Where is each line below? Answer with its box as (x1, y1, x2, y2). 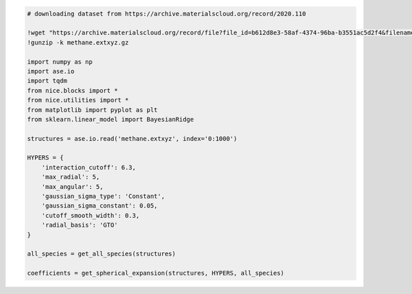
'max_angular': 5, (41, 183, 104, 190)
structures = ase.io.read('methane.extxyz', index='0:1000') (27, 135, 238, 142)
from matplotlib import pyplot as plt (27, 106, 158, 113)
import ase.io (27, 67, 75, 75)
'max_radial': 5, (41, 173, 100, 181)
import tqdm (27, 77, 68, 85)
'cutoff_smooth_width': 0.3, (41, 212, 140, 219)
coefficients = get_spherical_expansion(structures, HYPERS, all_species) (27, 269, 285, 278)
